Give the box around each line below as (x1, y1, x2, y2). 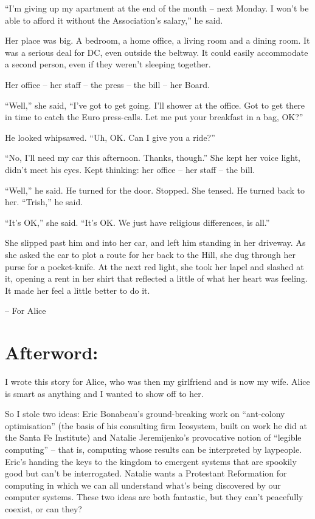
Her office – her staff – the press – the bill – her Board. (5, 78, 210, 90)
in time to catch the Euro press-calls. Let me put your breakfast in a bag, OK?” (5, 110, 303, 123)
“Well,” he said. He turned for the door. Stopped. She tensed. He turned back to (5, 183, 305, 196)
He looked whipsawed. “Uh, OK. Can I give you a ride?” (5, 131, 215, 143)
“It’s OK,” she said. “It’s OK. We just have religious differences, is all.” (5, 215, 270, 228)
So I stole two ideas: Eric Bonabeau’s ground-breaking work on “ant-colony (5, 407, 285, 420)
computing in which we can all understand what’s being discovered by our (5, 478, 281, 491)
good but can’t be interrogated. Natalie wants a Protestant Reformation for (5, 467, 287, 480)
